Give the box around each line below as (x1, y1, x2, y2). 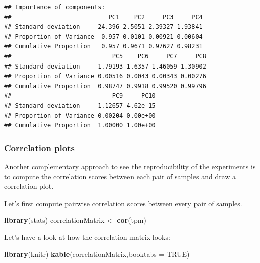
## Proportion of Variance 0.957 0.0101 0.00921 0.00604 (4, 33, 203, 40)
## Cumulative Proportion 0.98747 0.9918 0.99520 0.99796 (4, 82, 206, 90)
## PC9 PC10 (4, 92, 156, 100)
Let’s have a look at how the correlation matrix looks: (4, 231, 170, 242)
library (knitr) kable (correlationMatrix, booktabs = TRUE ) (4, 248, 190, 259)
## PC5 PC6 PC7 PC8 (4, 52, 206, 60)
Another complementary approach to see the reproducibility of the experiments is (4, 161, 256, 171)
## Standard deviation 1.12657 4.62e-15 (4, 102, 156, 109)
